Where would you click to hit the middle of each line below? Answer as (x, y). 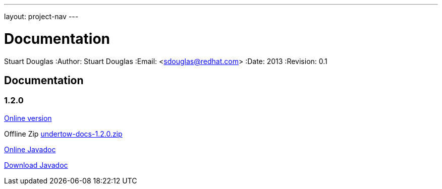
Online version (28, 118)
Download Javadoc (36, 165)
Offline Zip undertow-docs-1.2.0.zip (63, 134)
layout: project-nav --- (41, 16)
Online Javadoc (30, 149)
